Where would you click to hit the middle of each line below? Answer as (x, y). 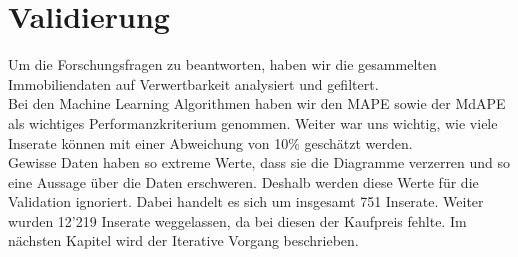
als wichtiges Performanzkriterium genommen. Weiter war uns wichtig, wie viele (253, 122)
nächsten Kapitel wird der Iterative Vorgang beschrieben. (183, 240)
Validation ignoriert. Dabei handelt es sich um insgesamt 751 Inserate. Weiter (246, 201)
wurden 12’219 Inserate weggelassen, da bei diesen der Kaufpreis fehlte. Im (237, 220)
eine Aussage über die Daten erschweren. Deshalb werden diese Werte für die (243, 181)
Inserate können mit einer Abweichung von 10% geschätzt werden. (210, 142)
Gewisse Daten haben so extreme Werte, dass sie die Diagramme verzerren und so (259, 162)
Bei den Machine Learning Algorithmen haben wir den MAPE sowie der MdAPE (257, 103)
